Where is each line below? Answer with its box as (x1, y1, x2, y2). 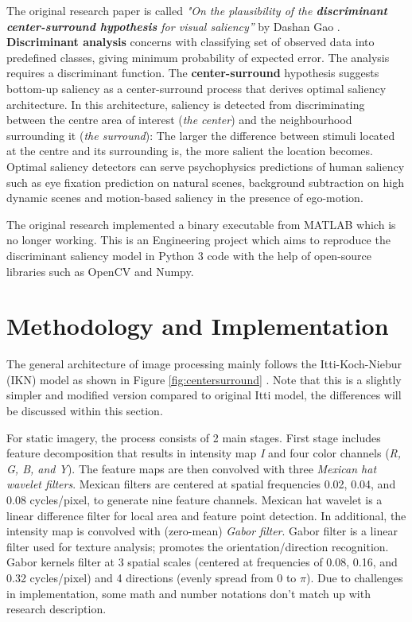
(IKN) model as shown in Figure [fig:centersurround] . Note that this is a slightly (6, 371, 402, 387)
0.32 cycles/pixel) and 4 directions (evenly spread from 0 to (6, 569, 297, 585)
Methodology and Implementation (6, 309, 389, 342)
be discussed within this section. (6, 402, 163, 418)
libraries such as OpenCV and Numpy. (6, 262, 194, 279)
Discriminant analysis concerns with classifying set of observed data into (6, 33, 375, 50)
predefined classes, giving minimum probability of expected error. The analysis (6, 49, 390, 65)
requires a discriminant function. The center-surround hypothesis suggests (6, 64, 379, 81)
